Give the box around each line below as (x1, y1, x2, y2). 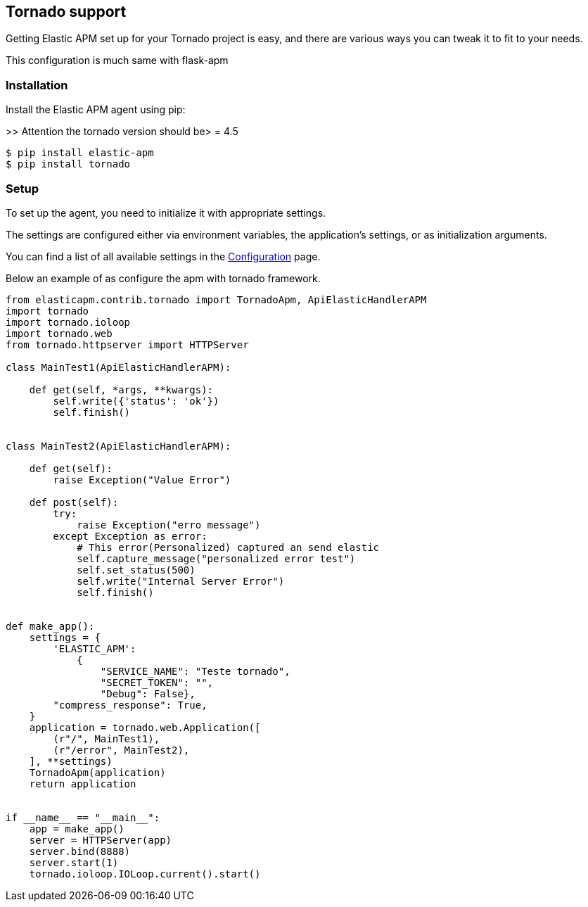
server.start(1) (29, 856, 119, 868)
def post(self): (29, 496, 119, 508)
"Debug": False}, (100, 687, 196, 699)
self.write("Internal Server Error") (77, 575, 285, 587)
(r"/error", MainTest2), (53, 744, 190, 756)
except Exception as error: (53, 530, 207, 542)
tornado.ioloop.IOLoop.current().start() (29, 868, 261, 880)
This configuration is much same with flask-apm (6, 54, 229, 67)
